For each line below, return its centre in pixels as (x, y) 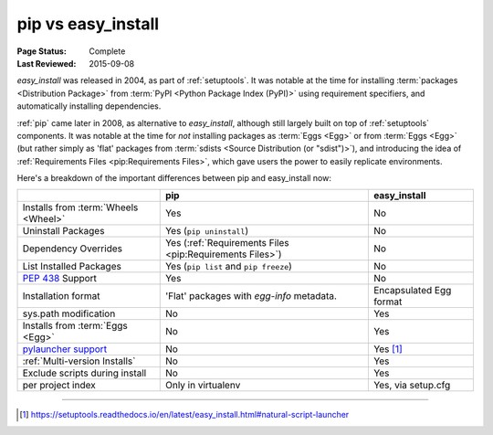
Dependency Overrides (73, 249)
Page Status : (42, 51)
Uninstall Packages (63, 231)
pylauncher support (65, 349)
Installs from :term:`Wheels (80, 207)
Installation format (61, 296)
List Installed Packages (72, 267)
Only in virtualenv (203, 386)
